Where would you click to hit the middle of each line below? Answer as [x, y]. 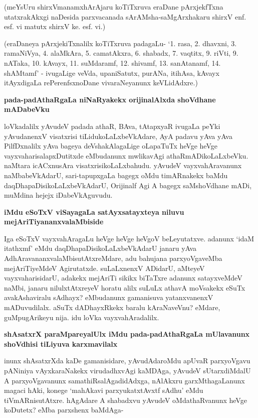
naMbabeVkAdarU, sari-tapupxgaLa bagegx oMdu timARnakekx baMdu [116, 175]
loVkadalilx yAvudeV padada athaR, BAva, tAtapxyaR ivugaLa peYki [112, 126]
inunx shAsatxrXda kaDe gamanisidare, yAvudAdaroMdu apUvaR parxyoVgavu [127, 361]
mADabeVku [27, 109]
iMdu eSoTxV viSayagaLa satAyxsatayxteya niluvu [94, 212]
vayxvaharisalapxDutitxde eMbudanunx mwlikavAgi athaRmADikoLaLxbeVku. [126, 155]
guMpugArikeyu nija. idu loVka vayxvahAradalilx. [82, 317]
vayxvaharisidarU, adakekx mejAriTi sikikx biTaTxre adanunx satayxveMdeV [123, 278]
